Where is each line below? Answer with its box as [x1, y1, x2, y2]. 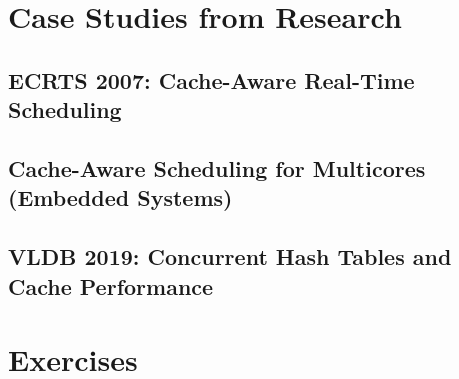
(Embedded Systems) [8, 182, 233, 213]
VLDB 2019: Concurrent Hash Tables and [8, 241, 452, 272]
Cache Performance [8, 270, 214, 301]
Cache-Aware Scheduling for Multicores [8, 152, 426, 183]
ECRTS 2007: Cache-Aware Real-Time [8, 64, 415, 95]
